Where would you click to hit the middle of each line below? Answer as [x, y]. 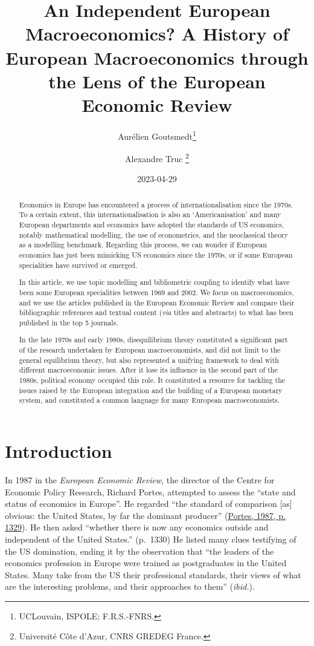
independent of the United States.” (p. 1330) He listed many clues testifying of [151, 539]
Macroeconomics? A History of [157, 34]
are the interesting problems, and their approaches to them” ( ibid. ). [130, 586]
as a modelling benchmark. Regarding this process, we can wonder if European [143, 245]
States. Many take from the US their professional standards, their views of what [153, 574]
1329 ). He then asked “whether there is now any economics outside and [137, 527]
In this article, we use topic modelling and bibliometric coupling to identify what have [154, 282]
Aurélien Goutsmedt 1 [157, 135]
